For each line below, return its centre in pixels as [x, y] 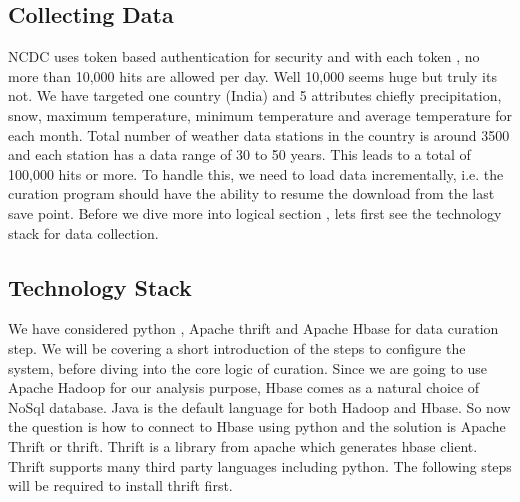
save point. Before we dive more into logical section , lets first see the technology [255, 212]
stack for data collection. [83, 232]
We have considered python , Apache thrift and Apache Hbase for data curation [253, 328]
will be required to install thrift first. [120, 485]
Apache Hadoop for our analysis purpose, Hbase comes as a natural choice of [244, 387]
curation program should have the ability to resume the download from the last [251, 193]
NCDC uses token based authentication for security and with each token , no [244, 56]
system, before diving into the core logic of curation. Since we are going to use [248, 367]
